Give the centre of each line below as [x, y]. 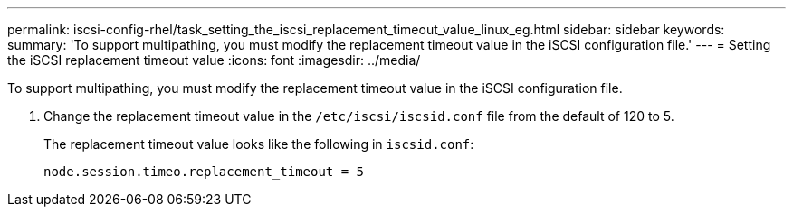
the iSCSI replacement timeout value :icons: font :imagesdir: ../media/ [214, 60]
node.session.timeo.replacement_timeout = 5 [204, 172]
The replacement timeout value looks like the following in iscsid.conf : [259, 144]
